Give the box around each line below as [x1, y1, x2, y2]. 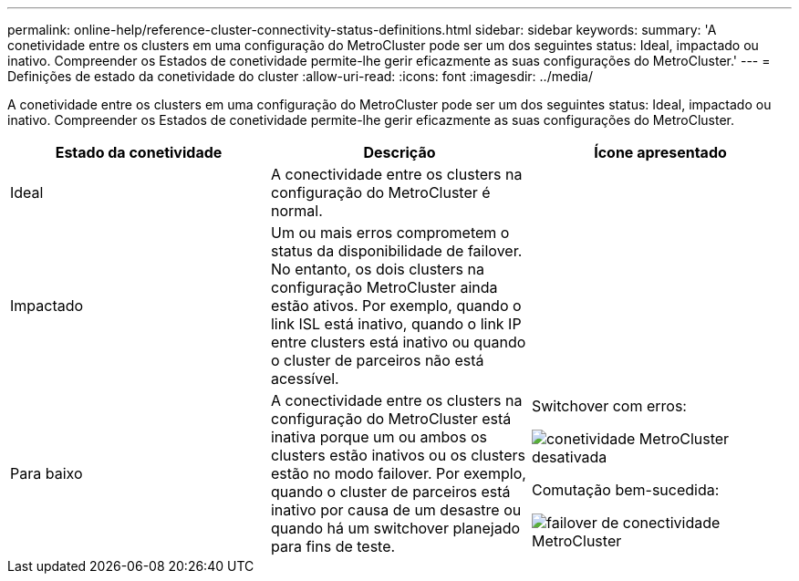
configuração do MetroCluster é [270, 183, 491, 202]
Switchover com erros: [531, 397, 687, 415]
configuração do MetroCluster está [270, 410, 512, 428]
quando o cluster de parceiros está [270, 482, 511, 501]
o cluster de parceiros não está [270, 351, 484, 369]
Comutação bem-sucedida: [531, 481, 720, 499]
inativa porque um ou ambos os [270, 428, 487, 446]
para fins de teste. [270, 537, 396, 555]
